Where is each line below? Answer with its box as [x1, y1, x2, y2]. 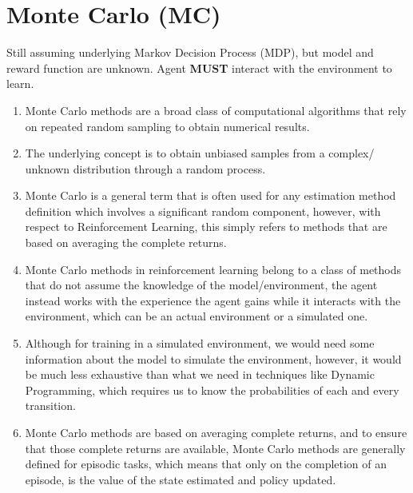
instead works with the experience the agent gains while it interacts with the [25, 292, 401, 308]
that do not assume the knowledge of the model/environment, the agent [25, 276, 378, 293]
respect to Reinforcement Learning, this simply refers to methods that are [25, 218, 387, 235]
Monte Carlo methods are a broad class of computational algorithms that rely [25, 101, 407, 118]
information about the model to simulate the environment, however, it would [25, 350, 402, 367]
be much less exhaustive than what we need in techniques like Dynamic [25, 366, 375, 383]
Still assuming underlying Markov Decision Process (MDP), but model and [6, 44, 374, 61]
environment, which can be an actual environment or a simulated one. [25, 308, 368, 324]
